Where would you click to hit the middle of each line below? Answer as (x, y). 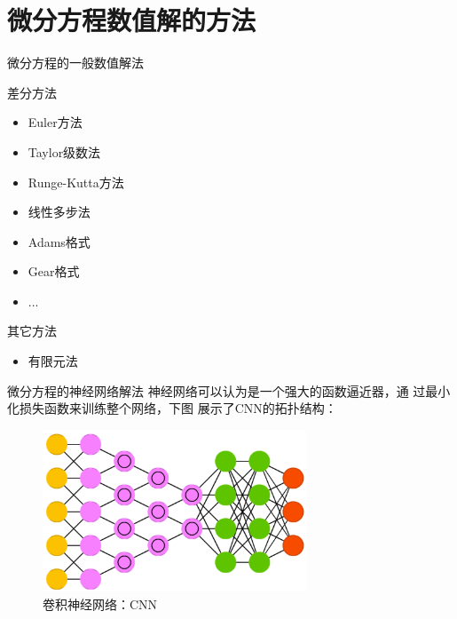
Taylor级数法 (64, 151)
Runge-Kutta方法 (76, 182)
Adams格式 (59, 241)
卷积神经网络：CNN (100, 604)
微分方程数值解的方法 (132, 20)
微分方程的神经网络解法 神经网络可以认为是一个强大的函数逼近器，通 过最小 (229, 390)
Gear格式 (54, 271)
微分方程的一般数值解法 (75, 63)
